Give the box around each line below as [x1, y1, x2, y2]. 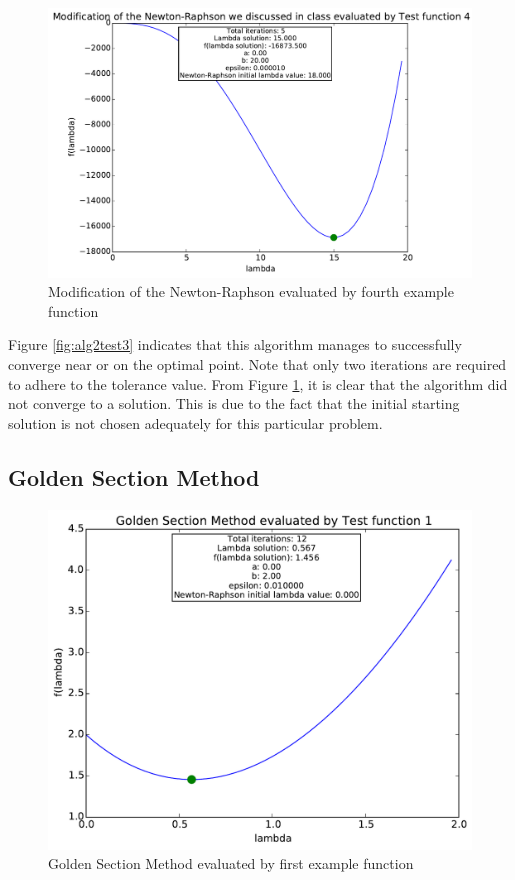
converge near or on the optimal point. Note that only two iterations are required [8, 353, 507, 374]
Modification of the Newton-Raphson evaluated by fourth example [48, 281, 454, 302]
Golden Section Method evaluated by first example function [48, 853, 414, 874]
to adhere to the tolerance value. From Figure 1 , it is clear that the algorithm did [8, 373, 508, 394]
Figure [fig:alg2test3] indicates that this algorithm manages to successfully [8, 334, 462, 355]
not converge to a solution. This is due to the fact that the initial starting [8, 393, 460, 414]
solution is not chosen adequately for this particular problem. [8, 412, 383, 433]
